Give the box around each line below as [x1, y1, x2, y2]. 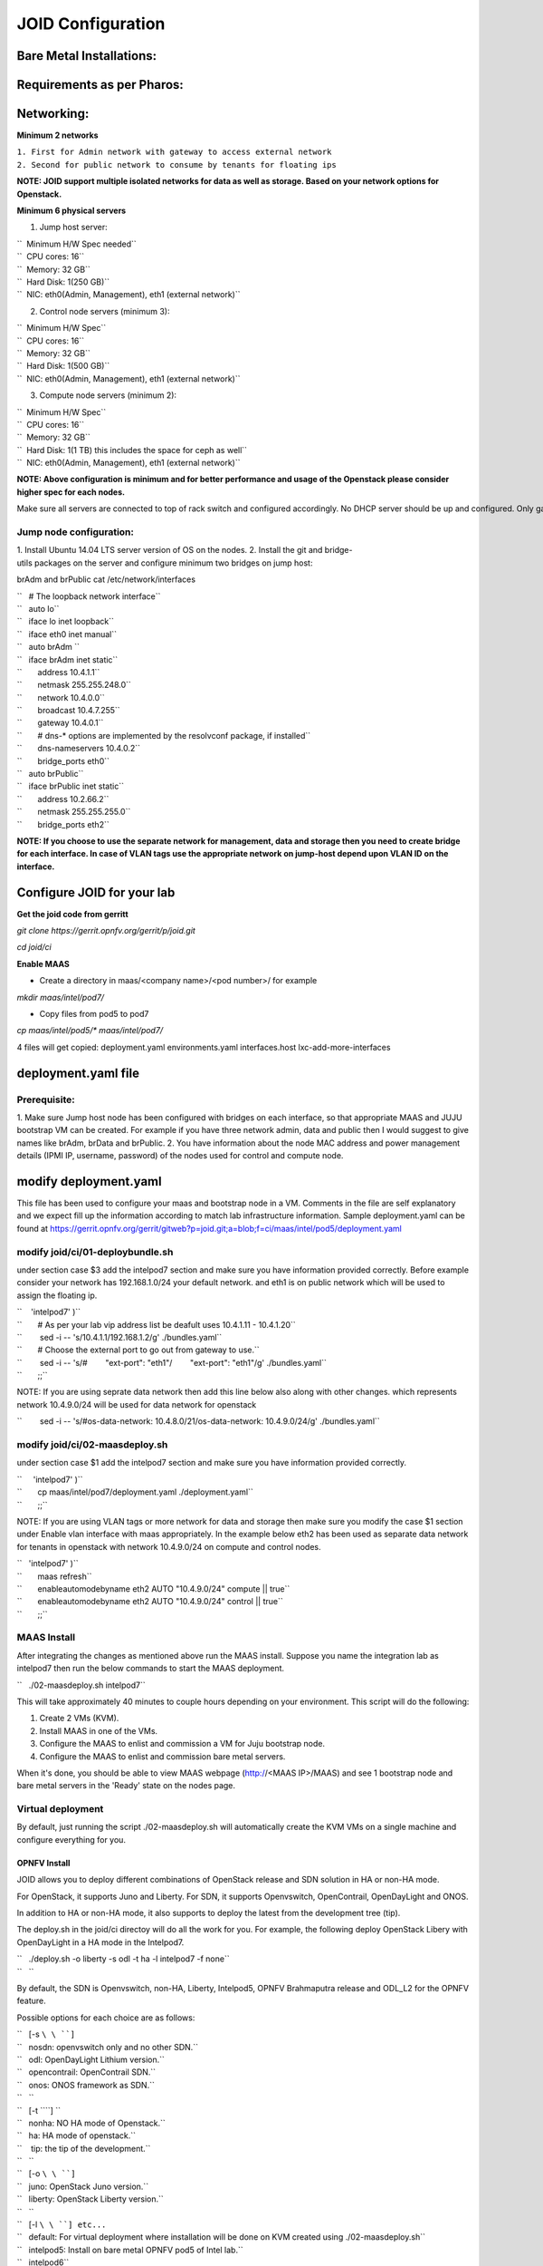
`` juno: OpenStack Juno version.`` [16, 2181, 149, 2192]
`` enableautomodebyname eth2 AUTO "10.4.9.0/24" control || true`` [16, 1596, 284, 1607]
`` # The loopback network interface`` [16, 590, 161, 602]
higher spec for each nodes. [16, 486, 126, 498]
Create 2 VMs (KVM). [39, 1713, 119, 1724]
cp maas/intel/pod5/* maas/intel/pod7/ [16, 1025, 163, 1036]
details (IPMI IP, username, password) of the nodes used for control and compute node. [16, 1150, 344, 1161]
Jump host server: [39, 222, 108, 233]
